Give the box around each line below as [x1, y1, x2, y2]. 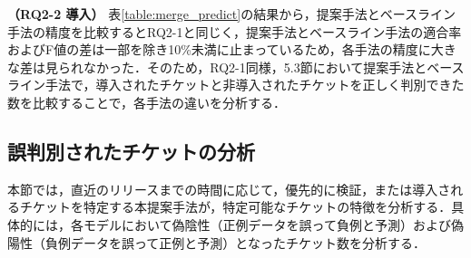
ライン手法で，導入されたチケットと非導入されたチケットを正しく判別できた [7, 75, 465, 94]
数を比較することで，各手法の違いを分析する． [7, 92, 287, 111]
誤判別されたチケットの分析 [7, 137, 255, 165]
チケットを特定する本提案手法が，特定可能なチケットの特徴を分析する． [19, 197, 452, 216]
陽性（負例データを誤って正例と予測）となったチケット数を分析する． [7, 233, 426, 252]
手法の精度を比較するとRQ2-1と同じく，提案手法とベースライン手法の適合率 [7, 22, 462, 41]
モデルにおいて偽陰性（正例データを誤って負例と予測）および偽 [83, 215, 464, 234]
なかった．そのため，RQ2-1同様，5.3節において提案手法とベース [83, 57, 465, 76]
